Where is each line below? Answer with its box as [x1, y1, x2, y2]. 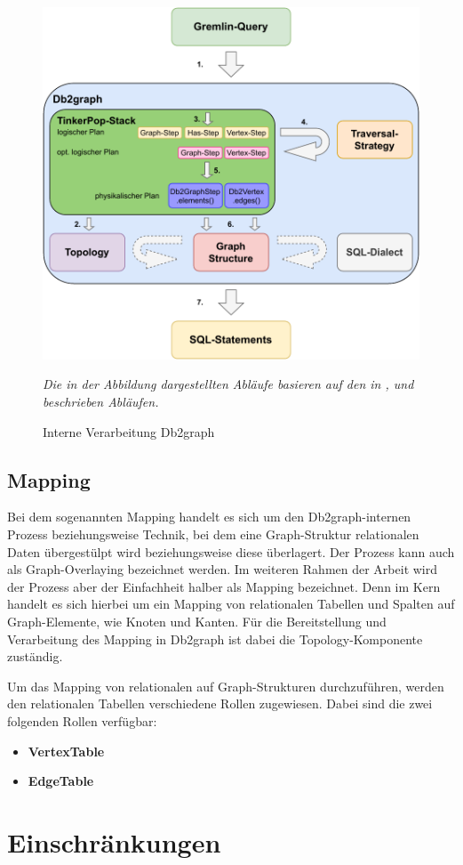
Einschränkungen [7, 823, 221, 860]
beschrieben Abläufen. [43, 392, 159, 411]
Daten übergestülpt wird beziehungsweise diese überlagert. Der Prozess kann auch [7, 542, 455, 561]
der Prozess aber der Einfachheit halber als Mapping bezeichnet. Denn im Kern [7, 577, 441, 595]
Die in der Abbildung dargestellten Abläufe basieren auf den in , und [43, 375, 414, 393]
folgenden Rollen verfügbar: [7, 711, 157, 730]
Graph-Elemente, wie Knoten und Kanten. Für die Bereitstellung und [7, 611, 387, 630]
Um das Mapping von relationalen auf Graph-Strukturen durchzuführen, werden [7, 676, 444, 695]
